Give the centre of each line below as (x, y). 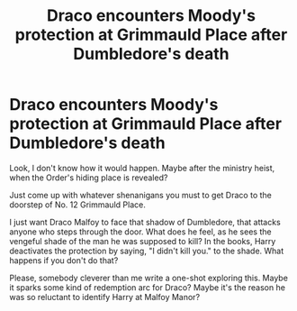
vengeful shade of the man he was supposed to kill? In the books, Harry (143, 241)
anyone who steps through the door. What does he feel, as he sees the (140, 232)
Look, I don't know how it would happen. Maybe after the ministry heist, (142, 168)
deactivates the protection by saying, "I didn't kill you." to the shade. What (147, 251)
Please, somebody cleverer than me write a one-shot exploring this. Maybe (148, 278)
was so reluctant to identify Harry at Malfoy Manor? (105, 297)
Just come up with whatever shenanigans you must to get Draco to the (140, 195)
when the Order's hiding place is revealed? (89, 178)
